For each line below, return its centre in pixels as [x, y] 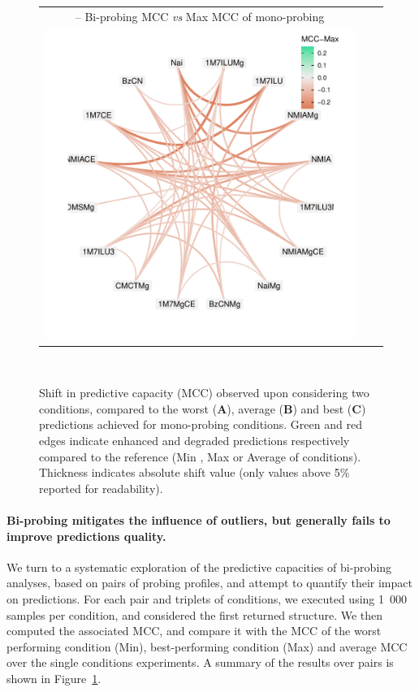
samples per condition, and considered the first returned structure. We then [195, 614]
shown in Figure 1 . [54, 678]
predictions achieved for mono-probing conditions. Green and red [201, 424]
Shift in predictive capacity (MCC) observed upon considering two [204, 393]
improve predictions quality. [86, 536]
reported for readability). [101, 488]
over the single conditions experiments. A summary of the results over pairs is [200, 662]
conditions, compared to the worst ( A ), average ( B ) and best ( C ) [203, 408]
